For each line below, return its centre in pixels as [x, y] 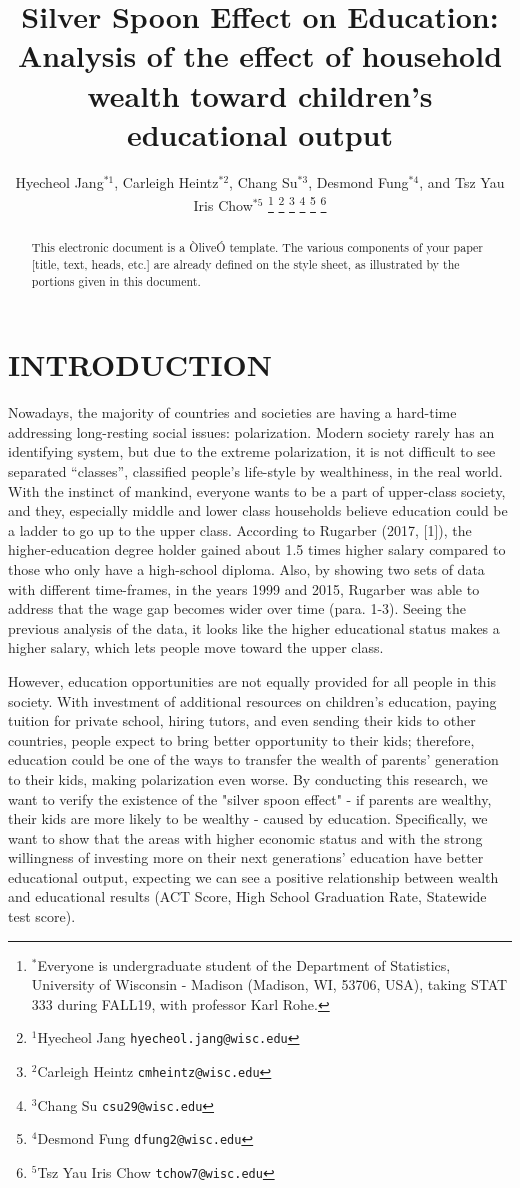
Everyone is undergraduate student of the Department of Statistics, [244, 964]
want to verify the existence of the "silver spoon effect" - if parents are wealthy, [250, 798]
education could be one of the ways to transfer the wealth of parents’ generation [253, 759]
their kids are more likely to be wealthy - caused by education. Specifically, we [248, 818]
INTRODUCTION [140, 364]
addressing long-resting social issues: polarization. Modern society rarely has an [251, 431]
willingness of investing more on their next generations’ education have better [246, 857]
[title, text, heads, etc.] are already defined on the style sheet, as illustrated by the [245, 263]
